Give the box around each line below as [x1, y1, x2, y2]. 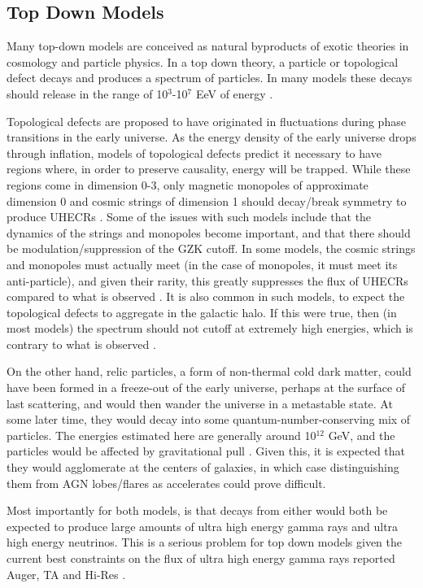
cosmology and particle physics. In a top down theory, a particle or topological [7, 53, 399, 70]
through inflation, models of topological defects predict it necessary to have [7, 144, 382, 161]
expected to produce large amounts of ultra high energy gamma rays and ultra [7, 517, 399, 534]
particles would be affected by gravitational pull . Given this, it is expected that [7, 442, 406, 460]
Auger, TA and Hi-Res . [7, 565, 126, 582]
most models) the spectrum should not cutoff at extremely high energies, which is [7, 320, 413, 337]
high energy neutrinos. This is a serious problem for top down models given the [7, 534, 402, 551]
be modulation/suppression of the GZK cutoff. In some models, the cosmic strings [7, 240, 416, 257]
